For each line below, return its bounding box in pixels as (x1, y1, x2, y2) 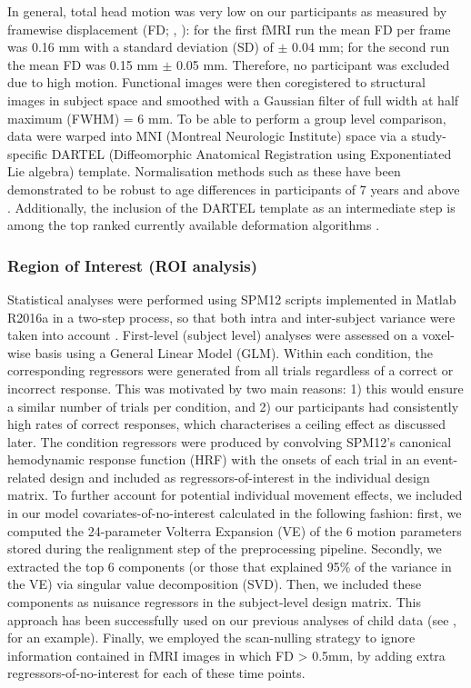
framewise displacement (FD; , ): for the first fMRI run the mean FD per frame (7, 19, 451, 38)
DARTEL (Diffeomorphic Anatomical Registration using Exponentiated (51, 144, 452, 163)
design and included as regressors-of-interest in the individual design (49, 467, 430, 486)
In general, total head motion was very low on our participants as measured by (7, 2, 447, 20)
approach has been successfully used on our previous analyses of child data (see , (7, 610, 456, 629)
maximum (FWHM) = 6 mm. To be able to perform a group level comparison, (7, 108, 446, 127)
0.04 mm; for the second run (292, 37, 450, 56)
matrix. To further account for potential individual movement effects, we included (7, 485, 463, 504)
